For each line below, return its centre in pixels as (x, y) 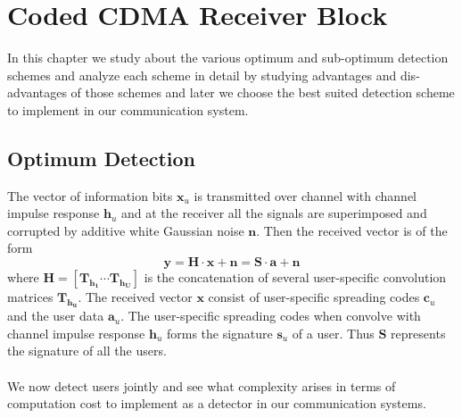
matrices (30, 297)
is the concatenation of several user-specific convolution (295, 277)
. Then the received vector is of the (352, 230)
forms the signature (219, 333)
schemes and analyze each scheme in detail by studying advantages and (202, 75)
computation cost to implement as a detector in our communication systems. (217, 403)
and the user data (56, 316)
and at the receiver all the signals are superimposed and (274, 213)
